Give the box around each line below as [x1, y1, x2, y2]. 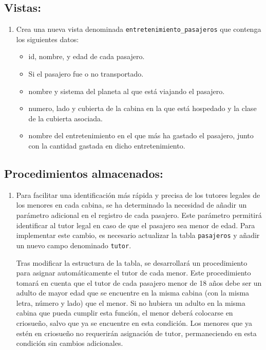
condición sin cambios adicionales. [16, 338, 123, 348]
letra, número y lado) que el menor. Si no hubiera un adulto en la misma [16, 297, 245, 308]
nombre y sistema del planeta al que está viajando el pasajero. [28, 85, 225, 96]
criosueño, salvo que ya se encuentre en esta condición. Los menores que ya [16, 318, 252, 328]
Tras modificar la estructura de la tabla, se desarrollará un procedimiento [16, 257, 248, 268]
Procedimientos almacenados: [4, 165, 163, 181]
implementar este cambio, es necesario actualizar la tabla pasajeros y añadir [16, 230, 260, 241]
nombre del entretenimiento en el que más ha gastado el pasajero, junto [28, 130, 254, 141]
